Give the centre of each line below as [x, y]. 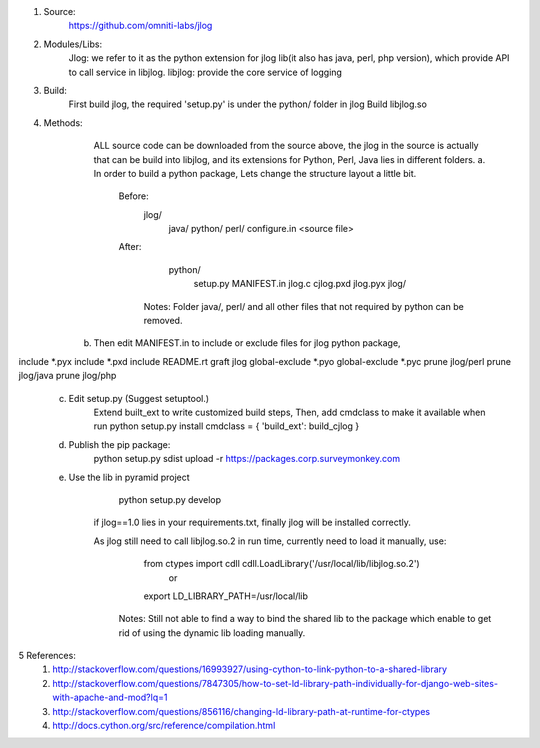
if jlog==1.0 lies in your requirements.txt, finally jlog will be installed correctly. [252, 522]
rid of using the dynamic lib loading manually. [212, 632]
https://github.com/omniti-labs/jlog [140, 26]
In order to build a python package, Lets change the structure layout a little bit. [255, 173]
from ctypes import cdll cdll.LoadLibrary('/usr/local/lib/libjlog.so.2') [281, 564]
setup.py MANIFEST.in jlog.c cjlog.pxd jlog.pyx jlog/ [300, 284]
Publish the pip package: [119, 444]
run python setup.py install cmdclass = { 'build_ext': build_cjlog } [226, 426]
